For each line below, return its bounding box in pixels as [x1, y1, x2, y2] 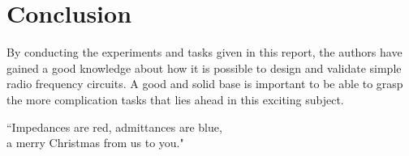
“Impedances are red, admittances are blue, [6, 118, 222, 135]
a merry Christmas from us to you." [6, 134, 184, 151]
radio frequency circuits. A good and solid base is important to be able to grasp [6, 75, 403, 92]
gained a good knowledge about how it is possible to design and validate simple [6, 59, 402, 76]
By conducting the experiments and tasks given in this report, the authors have [6, 44, 403, 61]
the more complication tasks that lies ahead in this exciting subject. [6, 91, 344, 108]
